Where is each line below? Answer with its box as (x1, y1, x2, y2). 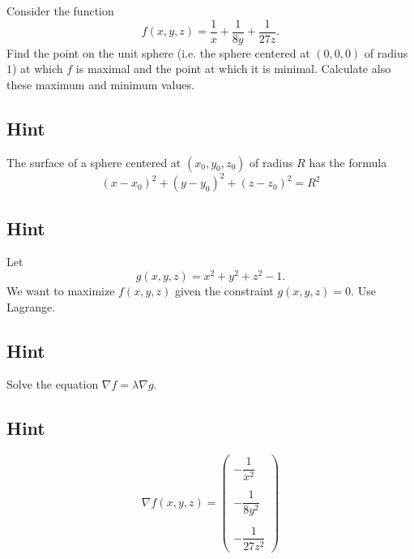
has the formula (309, 153, 387, 170)
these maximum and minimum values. (6, 75, 194, 92)
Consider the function (6, 2, 114, 19)
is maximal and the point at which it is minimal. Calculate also (75, 60, 391, 77)
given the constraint (174, 282, 274, 299)
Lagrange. (6, 298, 56, 315)
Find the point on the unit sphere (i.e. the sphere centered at (6, 44, 310, 61)
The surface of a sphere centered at (6, 153, 181, 170)
